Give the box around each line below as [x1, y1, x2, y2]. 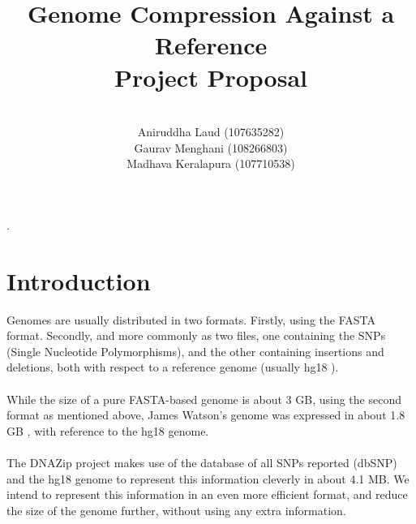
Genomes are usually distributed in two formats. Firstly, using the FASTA [6, 311, 375, 328]
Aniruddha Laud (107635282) [137, 123, 285, 140]
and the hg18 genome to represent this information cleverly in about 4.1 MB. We [6, 470, 410, 487]
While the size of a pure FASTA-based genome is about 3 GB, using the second [6, 390, 401, 407]
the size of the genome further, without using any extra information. [6, 501, 346, 518]
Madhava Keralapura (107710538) [127, 155, 295, 172]
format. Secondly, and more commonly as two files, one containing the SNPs [6, 327, 386, 344]
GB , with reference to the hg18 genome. [6, 422, 209, 439]
